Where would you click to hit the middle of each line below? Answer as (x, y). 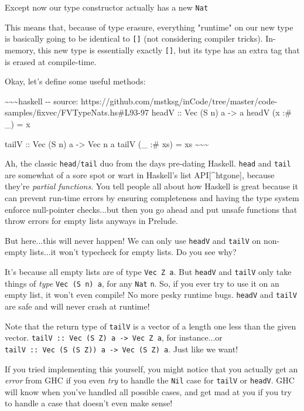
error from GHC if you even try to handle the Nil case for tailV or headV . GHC (150, 380)
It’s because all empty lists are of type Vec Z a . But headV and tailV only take (148, 271)
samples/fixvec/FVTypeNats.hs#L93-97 (77, 112)
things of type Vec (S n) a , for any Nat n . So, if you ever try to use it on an (142, 283)
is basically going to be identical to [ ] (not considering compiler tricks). (134, 38)
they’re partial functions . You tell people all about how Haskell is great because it (151, 186)
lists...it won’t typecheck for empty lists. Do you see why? (133, 252)
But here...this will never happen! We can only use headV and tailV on (133, 240)
